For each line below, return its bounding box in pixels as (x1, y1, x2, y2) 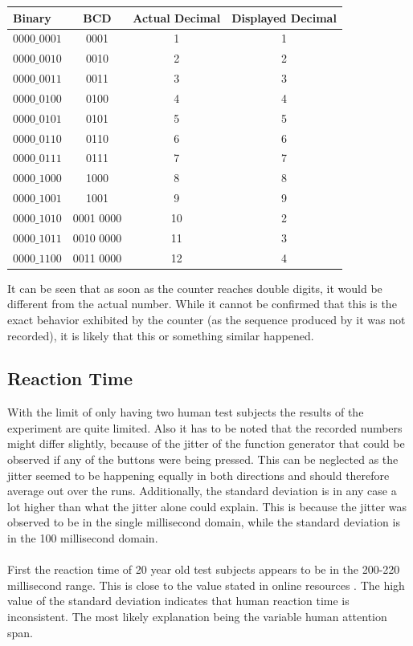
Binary (13, 9, 51, 26)
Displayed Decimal (231, 9, 337, 26)
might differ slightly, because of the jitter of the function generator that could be (7, 435, 405, 452)
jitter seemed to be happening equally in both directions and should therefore (7, 466, 390, 483)
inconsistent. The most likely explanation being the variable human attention (7, 608, 387, 625)
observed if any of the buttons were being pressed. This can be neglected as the (7, 451, 399, 468)
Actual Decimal (133, 9, 221, 26)
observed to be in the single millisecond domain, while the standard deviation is (7, 514, 400, 530)
